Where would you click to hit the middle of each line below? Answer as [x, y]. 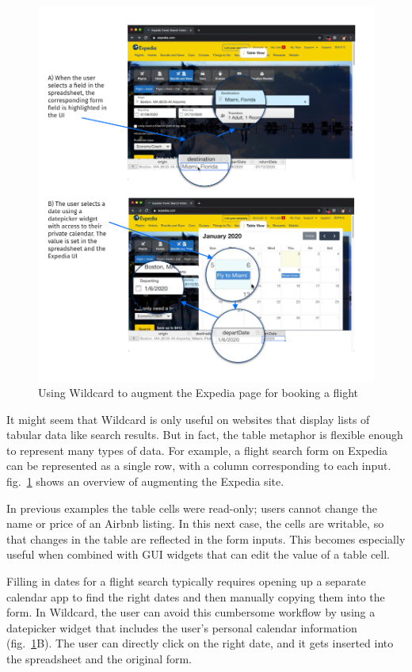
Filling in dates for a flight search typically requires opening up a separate [186, 581]
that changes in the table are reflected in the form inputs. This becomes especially [206, 538]
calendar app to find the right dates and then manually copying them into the [196, 596]
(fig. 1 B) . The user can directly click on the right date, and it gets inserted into [200, 643]
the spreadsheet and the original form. [99, 659]
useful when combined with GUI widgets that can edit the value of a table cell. [198, 554]
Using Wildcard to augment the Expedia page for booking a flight [198, 393]
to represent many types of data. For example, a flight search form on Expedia [197, 450]
